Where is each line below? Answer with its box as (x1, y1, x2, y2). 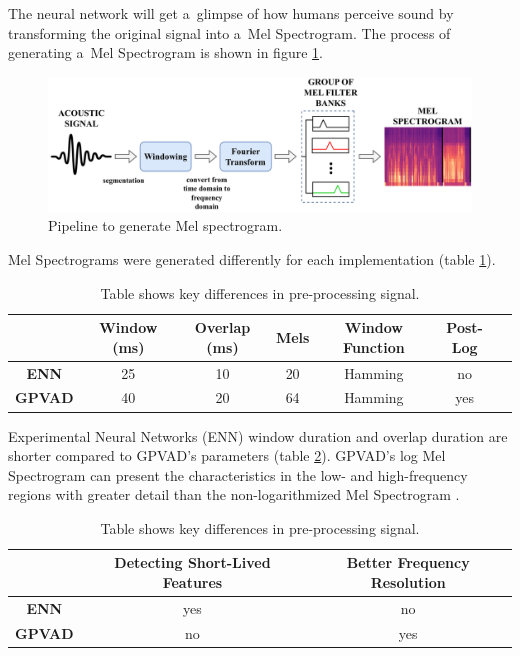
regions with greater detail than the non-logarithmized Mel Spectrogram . (8, 484, 460, 505)
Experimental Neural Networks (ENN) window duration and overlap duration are (8, 425, 508, 446)
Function (343, 336, 405, 357)
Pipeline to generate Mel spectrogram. (48, 215, 283, 236)
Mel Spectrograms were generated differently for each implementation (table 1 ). (8, 248, 496, 269)
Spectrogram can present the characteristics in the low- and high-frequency (8, 464, 468, 485)
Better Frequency (346, 552, 470, 573)
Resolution (370, 572, 446, 593)
